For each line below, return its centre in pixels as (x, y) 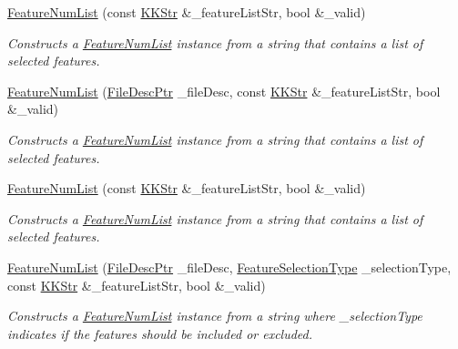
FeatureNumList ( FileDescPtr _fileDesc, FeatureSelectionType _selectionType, (229, 267)
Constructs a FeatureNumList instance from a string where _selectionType (215, 316)
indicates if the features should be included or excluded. (160, 333)
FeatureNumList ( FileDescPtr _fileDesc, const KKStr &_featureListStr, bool (224, 91)
